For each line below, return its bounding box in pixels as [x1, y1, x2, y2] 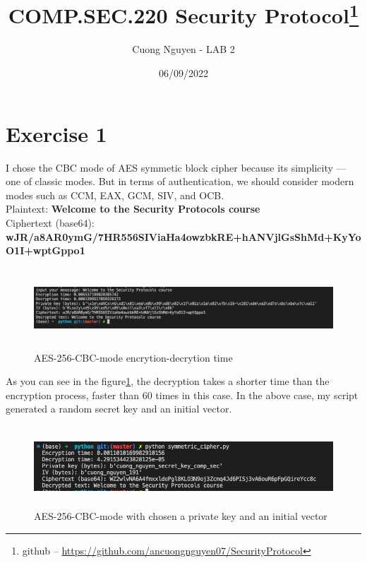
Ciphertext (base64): [6, 215, 95, 230]
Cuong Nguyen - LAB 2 [132, 42, 235, 57]
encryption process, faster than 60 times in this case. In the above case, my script [6, 387, 359, 402]
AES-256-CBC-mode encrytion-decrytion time [34, 350, 233, 365]
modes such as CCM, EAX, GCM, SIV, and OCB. [6, 187, 224, 202]
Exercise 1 [6, 119, 107, 148]
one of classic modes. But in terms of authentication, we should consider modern [6, 174, 354, 189]
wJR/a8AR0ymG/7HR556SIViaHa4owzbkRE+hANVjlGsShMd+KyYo [6, 229, 361, 244]
